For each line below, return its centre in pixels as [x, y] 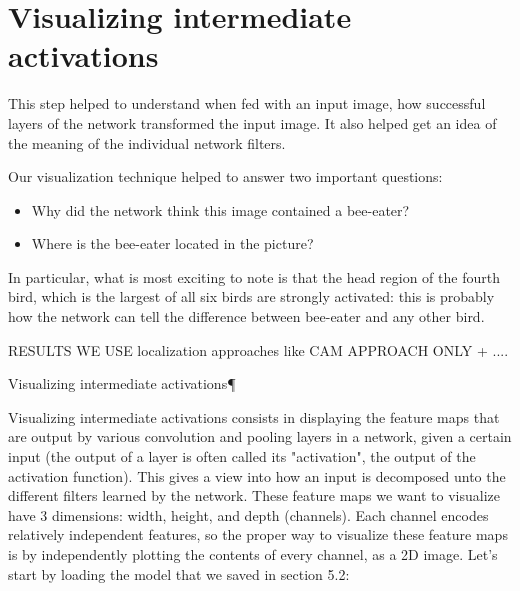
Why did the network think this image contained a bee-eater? [220, 209]
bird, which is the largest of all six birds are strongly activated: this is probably [251, 296]
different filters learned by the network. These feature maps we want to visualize [254, 495]
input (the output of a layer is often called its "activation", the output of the [242, 456]
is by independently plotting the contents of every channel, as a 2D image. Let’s [253, 554]
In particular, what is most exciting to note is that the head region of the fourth [254, 276]
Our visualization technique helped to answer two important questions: [225, 176]
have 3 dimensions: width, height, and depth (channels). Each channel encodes [248, 514]
